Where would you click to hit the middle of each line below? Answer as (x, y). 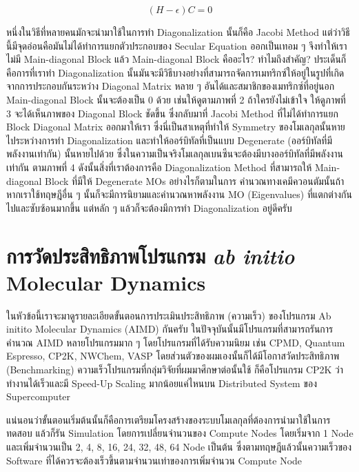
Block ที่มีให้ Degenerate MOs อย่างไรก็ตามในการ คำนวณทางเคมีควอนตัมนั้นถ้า (195, 180)
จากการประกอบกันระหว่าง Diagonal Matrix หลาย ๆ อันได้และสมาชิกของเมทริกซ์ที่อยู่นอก (171, 86)
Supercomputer (39, 396)
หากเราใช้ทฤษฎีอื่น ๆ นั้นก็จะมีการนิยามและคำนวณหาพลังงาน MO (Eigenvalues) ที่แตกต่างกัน (179, 194)
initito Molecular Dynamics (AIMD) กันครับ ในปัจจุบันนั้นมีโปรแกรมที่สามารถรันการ (170, 329)
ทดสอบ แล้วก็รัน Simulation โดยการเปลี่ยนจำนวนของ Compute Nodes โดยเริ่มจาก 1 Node (180, 433)
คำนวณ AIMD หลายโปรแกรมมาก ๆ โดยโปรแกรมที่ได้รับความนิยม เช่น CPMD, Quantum (176, 342)
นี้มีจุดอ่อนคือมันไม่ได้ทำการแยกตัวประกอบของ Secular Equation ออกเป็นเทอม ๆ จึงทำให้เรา (177, 45)
